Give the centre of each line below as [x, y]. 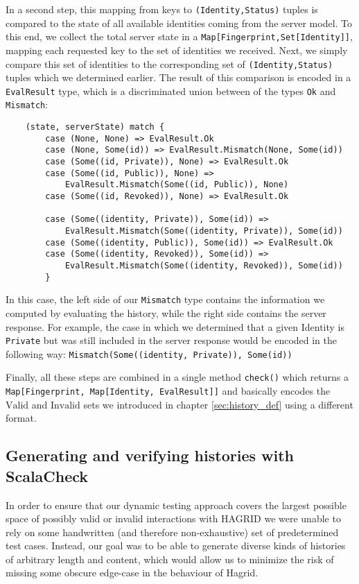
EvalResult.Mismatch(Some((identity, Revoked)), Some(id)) [204, 265]
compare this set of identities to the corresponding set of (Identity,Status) [169, 63]
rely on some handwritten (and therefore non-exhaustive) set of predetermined [172, 532]
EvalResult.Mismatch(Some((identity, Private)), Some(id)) [204, 231]
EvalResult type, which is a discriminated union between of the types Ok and [171, 91]
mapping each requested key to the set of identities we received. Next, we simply [177, 50]
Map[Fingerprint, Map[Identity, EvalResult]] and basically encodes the [168, 391]
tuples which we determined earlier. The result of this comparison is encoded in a [178, 77]
